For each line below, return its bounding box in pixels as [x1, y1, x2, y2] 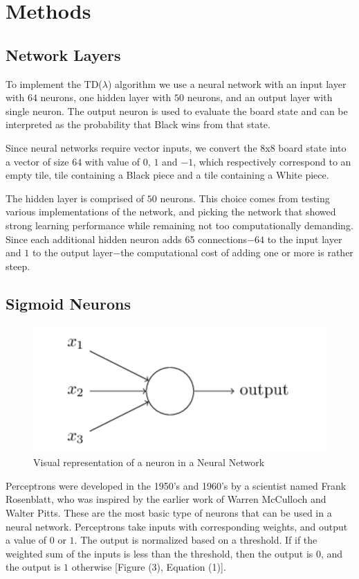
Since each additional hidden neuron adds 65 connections [6, 231, 248, 246]
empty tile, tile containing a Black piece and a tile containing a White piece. [6, 168, 329, 182]
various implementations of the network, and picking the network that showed [6, 204, 336, 219]
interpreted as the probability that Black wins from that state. [6, 117, 270, 132]
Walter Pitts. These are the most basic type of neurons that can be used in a [6, 505, 332, 519]
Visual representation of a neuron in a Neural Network [33, 455, 265, 470]
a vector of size [6, 154, 69, 168]
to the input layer [267, 231, 342, 246]
